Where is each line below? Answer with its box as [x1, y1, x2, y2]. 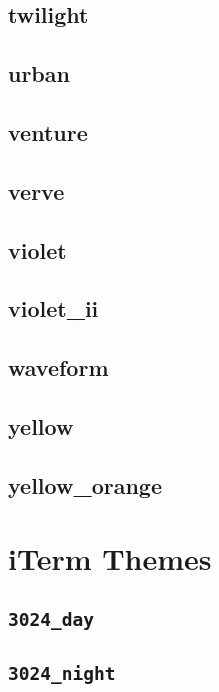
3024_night [8, 663, 116, 685]
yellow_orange [8, 469, 162, 500]
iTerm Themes [8, 538, 212, 579]
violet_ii [8, 293, 99, 324]
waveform [8, 352, 109, 383]
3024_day [8, 608, 94, 630]
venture [8, 116, 88, 147]
